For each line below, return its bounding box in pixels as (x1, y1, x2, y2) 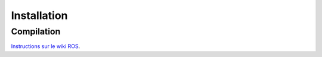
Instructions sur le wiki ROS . (11, 43, 80, 50)
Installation (11, 9, 68, 22)
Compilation (11, 26, 61, 37)
